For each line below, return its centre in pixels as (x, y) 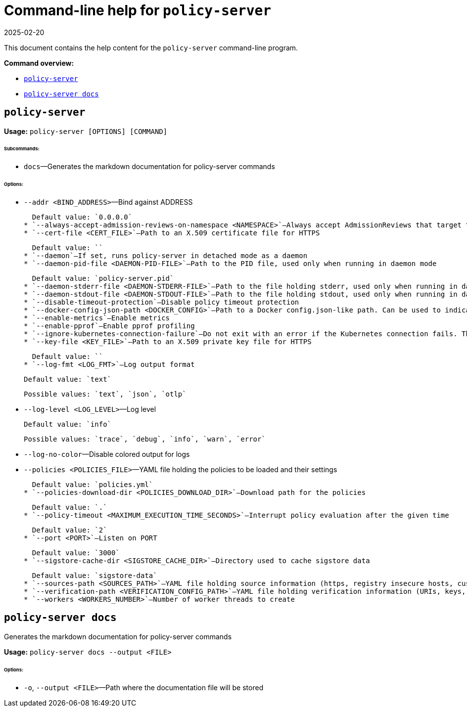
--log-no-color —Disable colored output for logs (107, 454)
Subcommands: (22, 149)
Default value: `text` (68, 379)
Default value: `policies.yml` (93, 484)
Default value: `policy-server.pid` (103, 278)
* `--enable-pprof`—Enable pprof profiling (109, 326)
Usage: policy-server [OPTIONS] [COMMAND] (86, 131)
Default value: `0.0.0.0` (82, 217)
